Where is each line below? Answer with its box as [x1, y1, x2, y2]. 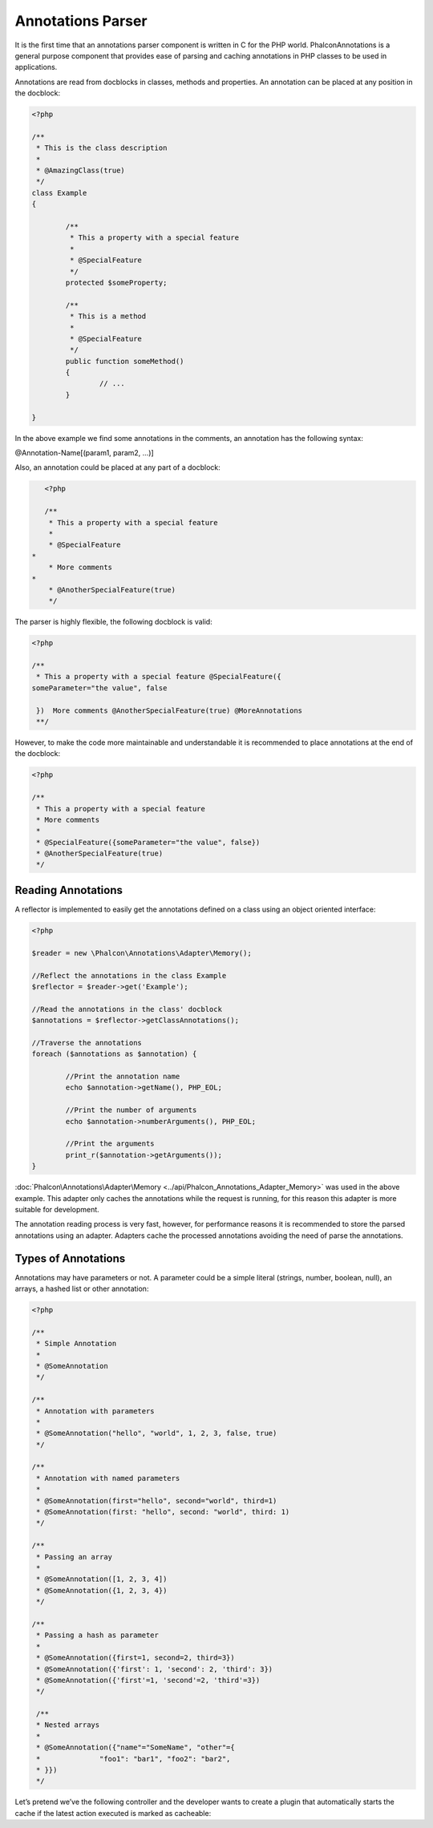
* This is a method [69, 312, 147, 321]
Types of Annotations [14, 1252, 126, 1265]
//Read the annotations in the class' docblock [31, 1005, 222, 1013]
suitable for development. [14, 1204, 99, 1214]
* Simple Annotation [36, 1339, 117, 1349]
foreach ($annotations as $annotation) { [31, 1049, 197, 1058]
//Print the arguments [65, 1139, 156, 1148]
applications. [14, 63, 58, 72]
